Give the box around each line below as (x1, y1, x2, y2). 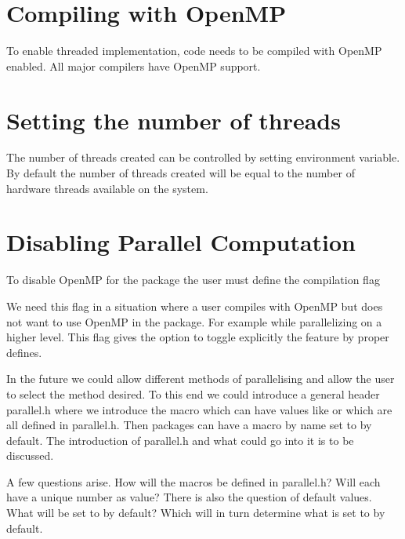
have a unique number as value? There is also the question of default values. (6, 489, 372, 505)
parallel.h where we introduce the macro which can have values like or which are (6, 401, 392, 417)
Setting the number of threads (6, 104, 341, 136)
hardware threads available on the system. (6, 180, 208, 196)
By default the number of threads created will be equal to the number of (6, 165, 355, 181)
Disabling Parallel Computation (6, 226, 356, 258)
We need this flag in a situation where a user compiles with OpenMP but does (6, 297, 383, 314)
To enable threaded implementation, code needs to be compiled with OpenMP (6, 42, 382, 59)
